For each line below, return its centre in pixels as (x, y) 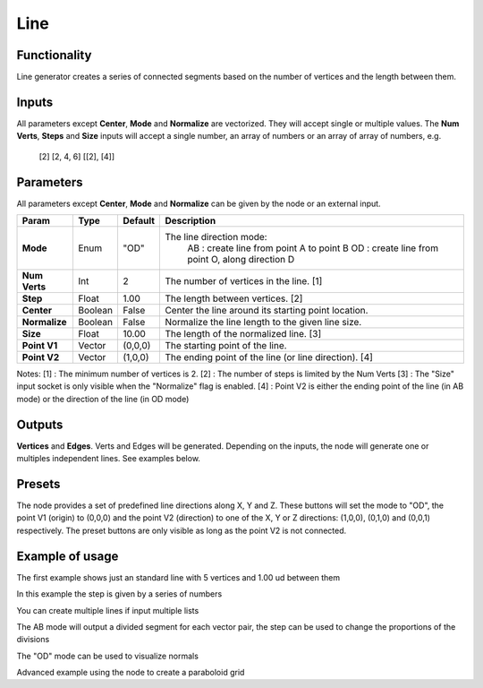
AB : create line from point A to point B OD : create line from (313, 248)
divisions (33, 640)
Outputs (40, 424)
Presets (38, 484)
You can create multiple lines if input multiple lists (108, 610)
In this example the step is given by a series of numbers (119, 594)
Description (191, 221)
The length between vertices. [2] (234, 298)
